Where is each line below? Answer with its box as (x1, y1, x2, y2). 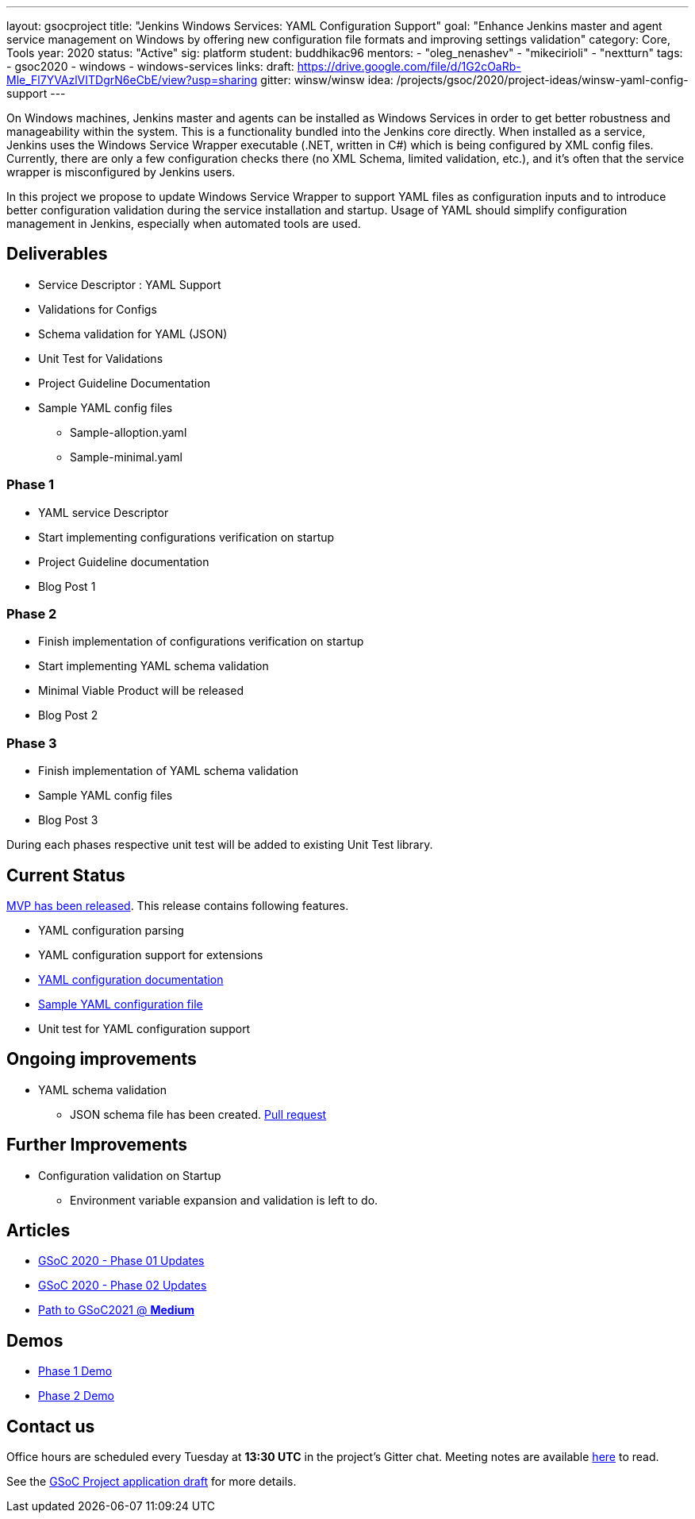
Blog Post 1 (38, 579, 96, 593)
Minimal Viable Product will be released (38, 684, 244, 698)
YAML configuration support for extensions (38, 947, 263, 962)
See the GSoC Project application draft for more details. (6, 1475, 297, 1489)
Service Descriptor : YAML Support (38, 277, 221, 291)
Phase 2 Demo (38, 1389, 114, 1403)
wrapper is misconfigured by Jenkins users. (6, 165, 236, 179)
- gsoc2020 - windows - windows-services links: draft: (6, 60, 294, 73)
